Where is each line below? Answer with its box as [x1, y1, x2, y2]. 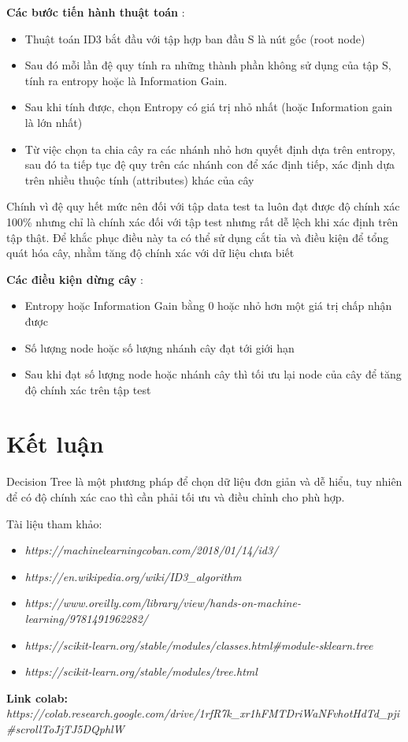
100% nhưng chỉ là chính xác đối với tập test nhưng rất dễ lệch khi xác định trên [6, 213, 399, 229]
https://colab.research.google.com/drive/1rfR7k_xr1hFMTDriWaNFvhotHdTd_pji [6, 705, 400, 721]
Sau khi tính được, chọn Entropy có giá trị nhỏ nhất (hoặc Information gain [24, 99, 393, 115]
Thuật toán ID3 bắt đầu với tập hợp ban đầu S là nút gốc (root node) [24, 30, 365, 47]
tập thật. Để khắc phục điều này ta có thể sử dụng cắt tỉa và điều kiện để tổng [6, 229, 389, 245]
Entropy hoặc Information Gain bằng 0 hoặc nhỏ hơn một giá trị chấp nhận [24, 297, 392, 314]
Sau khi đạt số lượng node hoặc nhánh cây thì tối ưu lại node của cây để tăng [24, 366, 402, 382]
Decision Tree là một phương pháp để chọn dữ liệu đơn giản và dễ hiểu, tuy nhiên [6, 473, 402, 490]
